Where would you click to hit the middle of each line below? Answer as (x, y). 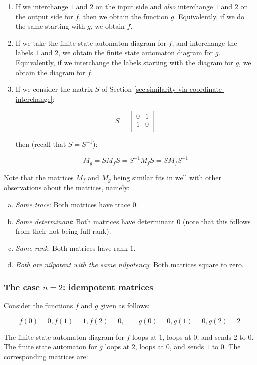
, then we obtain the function (124, 16)
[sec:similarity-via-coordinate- (179, 89)
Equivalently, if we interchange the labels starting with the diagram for (124, 62)
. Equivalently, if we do (209, 16)
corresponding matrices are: (46, 356)
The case (22, 287)
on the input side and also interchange (154, 6)
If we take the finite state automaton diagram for (91, 43)
